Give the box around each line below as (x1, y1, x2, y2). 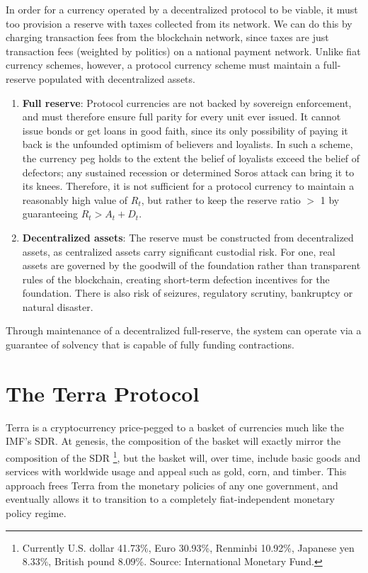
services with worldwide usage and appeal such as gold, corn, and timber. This (6, 464, 347, 479)
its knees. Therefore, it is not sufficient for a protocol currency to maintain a (22, 178, 355, 193)
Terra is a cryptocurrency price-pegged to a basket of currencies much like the (6, 419, 345, 434)
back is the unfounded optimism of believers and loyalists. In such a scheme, (22, 137, 353, 152)
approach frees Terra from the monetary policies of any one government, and (6, 477, 338, 492)
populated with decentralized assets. (38, 71, 195, 86)
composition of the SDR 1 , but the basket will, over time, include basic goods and (6, 448, 361, 465)
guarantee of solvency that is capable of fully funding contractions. (6, 337, 294, 352)
